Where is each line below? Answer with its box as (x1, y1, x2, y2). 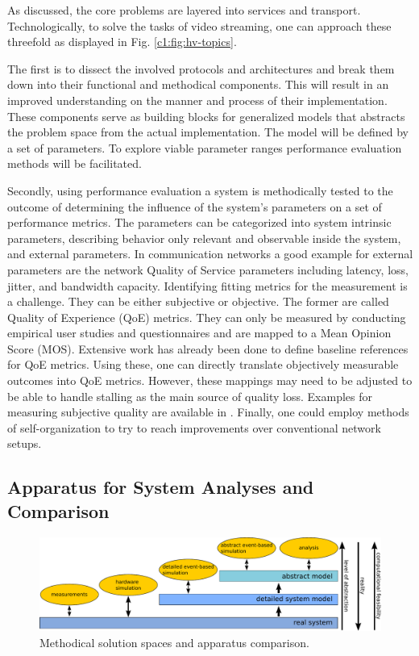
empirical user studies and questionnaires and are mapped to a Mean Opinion (7, 324, 392, 341)
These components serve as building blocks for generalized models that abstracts (7, 107, 405, 124)
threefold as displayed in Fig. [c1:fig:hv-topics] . (7, 33, 237, 50)
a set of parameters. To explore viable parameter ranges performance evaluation (7, 139, 402, 156)
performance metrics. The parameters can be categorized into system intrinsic (7, 214, 392, 231)
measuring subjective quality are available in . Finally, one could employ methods (7, 403, 409, 420)
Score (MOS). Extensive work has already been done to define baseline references (7, 340, 409, 357)
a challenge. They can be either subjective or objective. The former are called (7, 293, 389, 310)
